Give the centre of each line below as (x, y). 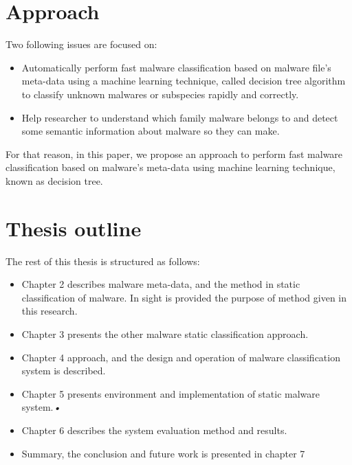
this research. (49, 311)
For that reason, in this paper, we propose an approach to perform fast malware (174, 154)
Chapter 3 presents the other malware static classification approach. (165, 333)
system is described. (64, 371)
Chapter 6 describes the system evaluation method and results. (154, 430)
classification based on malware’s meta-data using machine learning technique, (170, 167)
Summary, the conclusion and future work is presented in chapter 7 (163, 453)
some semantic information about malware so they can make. (151, 131)
